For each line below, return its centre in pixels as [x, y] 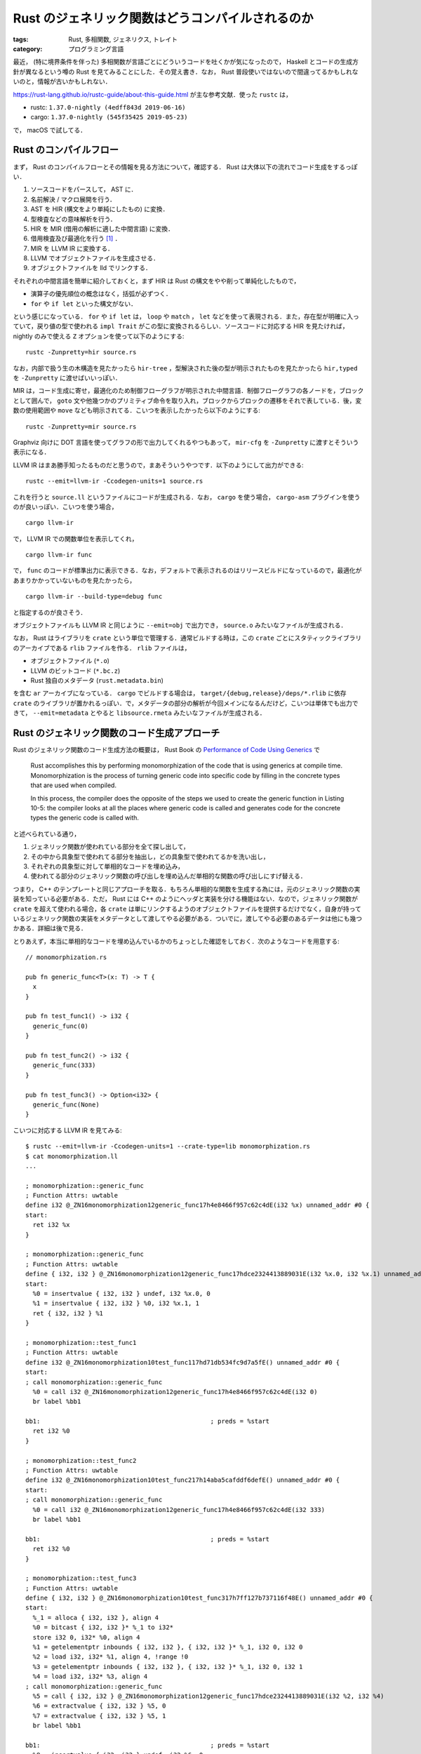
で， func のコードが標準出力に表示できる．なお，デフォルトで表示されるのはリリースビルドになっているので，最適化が [187, 570]
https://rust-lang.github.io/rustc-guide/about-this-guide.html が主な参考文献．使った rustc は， [153, 94]
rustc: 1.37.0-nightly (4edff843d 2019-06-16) [108, 107]
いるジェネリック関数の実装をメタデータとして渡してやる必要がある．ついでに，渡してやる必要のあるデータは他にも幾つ [188, 918]
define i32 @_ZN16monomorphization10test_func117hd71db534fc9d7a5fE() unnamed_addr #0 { [183, 1362]
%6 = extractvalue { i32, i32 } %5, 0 [99, 1706]
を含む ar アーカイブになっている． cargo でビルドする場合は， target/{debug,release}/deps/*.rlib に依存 [180, 693]
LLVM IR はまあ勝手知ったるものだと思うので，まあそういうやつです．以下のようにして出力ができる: [159, 465]
